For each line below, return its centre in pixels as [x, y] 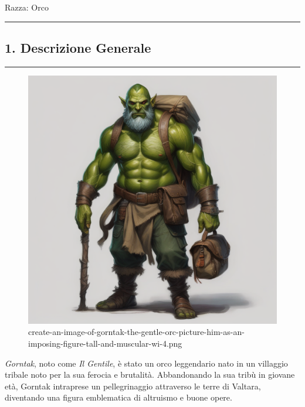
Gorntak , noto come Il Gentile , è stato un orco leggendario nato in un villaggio [146, 363]
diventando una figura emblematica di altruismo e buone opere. [118, 397]
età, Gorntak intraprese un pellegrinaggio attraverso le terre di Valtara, [133, 386]
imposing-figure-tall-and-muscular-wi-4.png [105, 343]
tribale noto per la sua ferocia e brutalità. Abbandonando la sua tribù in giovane [150, 374]
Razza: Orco [27, 7]
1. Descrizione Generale [78, 47]
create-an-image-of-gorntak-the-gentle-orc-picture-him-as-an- [136, 332]
